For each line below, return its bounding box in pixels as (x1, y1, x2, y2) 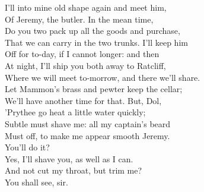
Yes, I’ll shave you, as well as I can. (5, 152, 133, 165)
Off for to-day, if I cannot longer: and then (5, 48, 160, 60)
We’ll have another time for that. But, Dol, (5, 94, 162, 106)
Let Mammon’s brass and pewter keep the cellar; (5, 83, 183, 95)
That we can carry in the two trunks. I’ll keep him (5, 36, 188, 48)
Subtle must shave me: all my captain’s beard (5, 117, 171, 130)
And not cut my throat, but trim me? (5, 164, 142, 177)
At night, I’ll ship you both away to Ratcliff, (5, 59, 166, 71)
